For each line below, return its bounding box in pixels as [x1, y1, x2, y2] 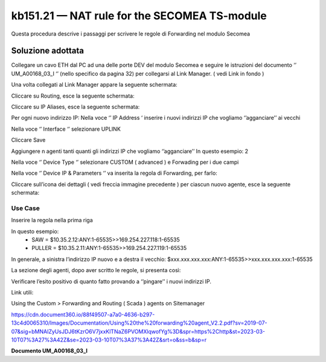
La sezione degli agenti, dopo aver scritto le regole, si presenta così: [11, 267, 181, 274]
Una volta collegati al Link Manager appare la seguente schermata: [11, 81, 177, 89]
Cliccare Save [11, 136, 46, 144]
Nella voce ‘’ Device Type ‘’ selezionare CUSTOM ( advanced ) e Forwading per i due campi [11, 158, 239, 166]
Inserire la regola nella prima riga [11, 217, 93, 224]
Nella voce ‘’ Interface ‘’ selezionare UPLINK [11, 125, 121, 133]
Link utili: [11, 289, 34, 296]
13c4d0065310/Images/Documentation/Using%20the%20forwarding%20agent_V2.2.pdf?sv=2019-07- [11, 319, 268, 326]
